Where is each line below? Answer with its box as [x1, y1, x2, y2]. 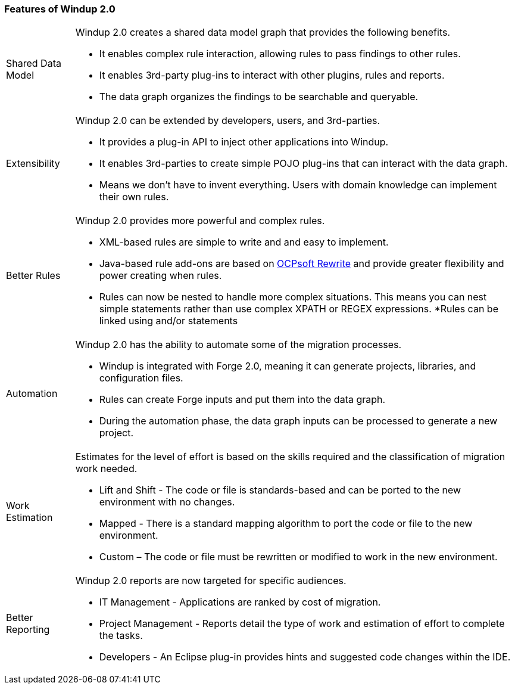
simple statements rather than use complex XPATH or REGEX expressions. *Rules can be [99, 303, 498, 315]
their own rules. [99, 191, 169, 203]
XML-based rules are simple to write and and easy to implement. [99, 236, 389, 249]
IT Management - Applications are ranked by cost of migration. [99, 596, 381, 609]
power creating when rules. [99, 269, 222, 282]
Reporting [6, 623, 50, 636]
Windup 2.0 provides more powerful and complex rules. [75, 215, 325, 227]
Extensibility [6, 157, 60, 170]
